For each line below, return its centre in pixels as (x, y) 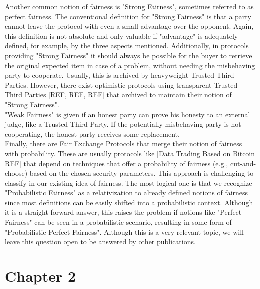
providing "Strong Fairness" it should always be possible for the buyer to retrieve (128, 55)
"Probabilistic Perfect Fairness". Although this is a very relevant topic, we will (124, 232)
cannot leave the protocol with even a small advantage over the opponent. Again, (129, 26)
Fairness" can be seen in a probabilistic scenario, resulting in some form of (118, 222)
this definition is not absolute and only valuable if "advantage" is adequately (121, 36)
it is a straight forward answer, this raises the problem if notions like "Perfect (123, 212)
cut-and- (243, 163)
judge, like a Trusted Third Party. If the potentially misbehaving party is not (123, 124)
